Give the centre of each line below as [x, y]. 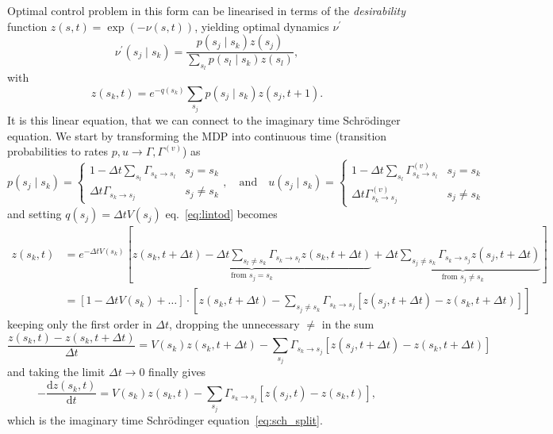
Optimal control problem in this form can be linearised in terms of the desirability [207, 10]
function [27, 26]
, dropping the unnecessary [234, 324]
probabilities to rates [58, 151]
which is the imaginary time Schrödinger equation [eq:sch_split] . [165, 419]
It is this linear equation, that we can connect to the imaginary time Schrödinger [204, 120]
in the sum [348, 324]
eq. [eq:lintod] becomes [221, 214]
